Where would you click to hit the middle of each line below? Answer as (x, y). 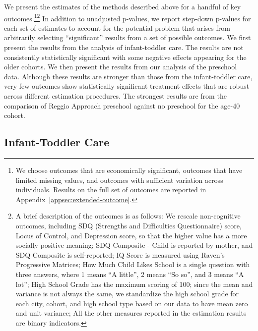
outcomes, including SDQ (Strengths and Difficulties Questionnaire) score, (129, 225)
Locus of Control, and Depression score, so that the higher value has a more (131, 235)
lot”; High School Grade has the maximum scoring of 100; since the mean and (134, 284)
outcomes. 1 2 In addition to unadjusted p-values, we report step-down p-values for (128, 17)
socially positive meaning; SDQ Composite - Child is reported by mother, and (134, 245)
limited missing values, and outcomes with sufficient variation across (119, 180)
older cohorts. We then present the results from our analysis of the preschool (121, 67)
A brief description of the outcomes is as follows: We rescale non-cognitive (128, 216)
